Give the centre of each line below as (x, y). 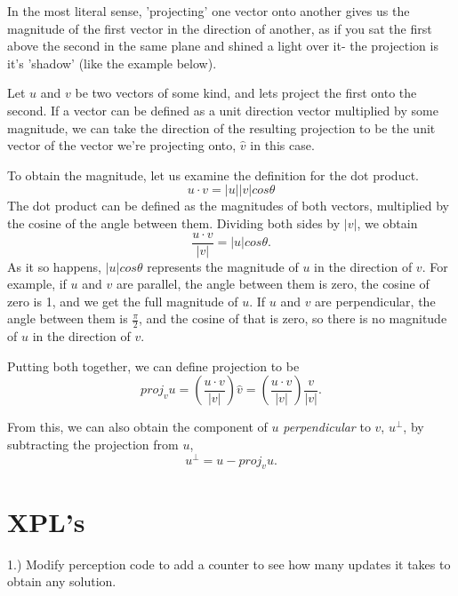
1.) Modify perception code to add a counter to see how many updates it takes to (229, 564)
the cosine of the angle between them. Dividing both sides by (174, 223)
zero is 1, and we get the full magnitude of (123, 301)
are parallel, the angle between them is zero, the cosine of (273, 284)
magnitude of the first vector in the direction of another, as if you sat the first (220, 28)
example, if (37, 284)
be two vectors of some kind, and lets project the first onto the (246, 93)
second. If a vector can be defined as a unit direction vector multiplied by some (223, 110)
